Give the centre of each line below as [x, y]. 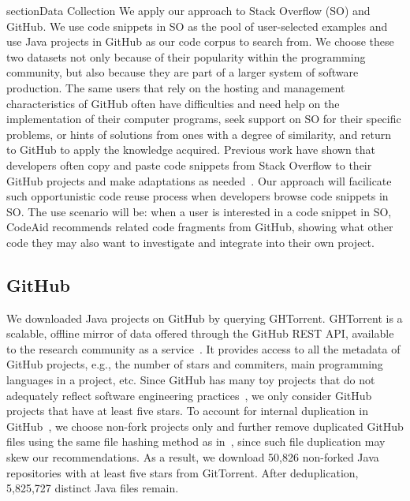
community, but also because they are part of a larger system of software [183, 72]
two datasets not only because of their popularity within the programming [186, 56]
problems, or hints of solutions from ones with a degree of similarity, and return [199, 134]
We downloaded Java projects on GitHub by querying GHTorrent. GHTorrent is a [205, 318]
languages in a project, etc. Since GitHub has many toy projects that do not [191, 380]
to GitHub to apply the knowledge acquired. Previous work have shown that [191, 150]
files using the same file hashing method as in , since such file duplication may [196, 441]
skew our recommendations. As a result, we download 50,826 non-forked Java [193, 457]
